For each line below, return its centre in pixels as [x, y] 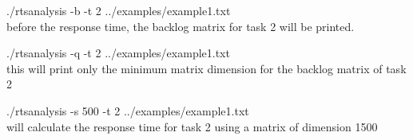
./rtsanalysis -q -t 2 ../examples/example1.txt [118, 53]
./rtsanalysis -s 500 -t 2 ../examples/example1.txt [128, 110]
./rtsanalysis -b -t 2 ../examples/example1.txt [119, 10]
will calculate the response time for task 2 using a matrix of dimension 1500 [192, 126]
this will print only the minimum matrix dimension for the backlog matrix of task [206, 68]
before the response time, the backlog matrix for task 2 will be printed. [181, 26]
